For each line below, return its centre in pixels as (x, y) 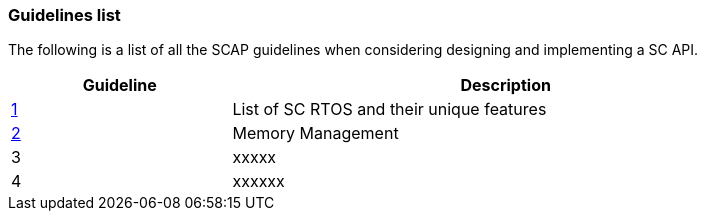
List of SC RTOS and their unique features (389, 109)
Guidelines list (64, 15)
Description (505, 85)
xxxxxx (258, 181)
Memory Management (315, 133)
